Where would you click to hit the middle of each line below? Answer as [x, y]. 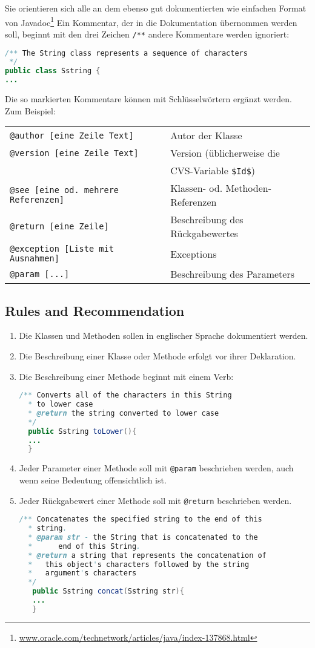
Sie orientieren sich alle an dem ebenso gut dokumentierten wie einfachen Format [156, 8]
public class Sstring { [53, 71]
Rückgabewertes [204, 234]
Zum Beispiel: [30, 110]
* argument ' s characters [82, 573]
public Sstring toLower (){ [82, 431]
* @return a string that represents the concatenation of [147, 555]
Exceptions [194, 254]
